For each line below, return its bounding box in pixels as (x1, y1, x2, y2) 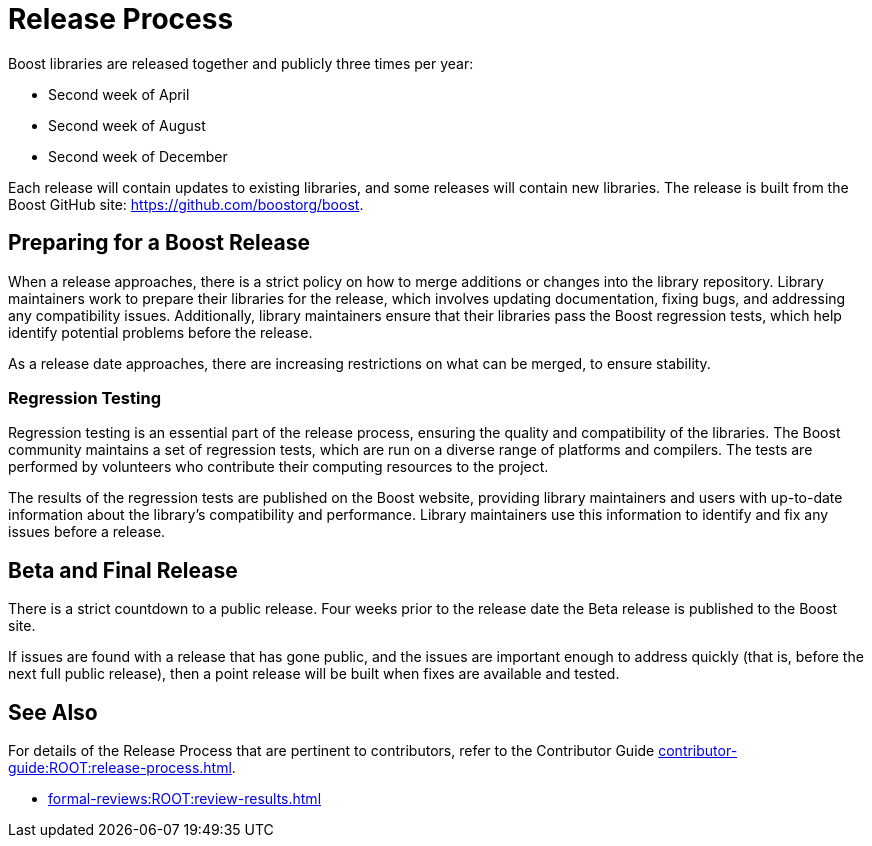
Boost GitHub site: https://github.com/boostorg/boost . (8, 195, 364, 213)
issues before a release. (8, 523, 166, 541)
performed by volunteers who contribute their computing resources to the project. (8, 458, 549, 476)
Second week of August (48, 116, 206, 134)
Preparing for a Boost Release (8, 230, 310, 256)
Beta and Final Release (8, 557, 238, 583)
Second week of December (48, 147, 228, 165)
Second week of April (48, 85, 190, 103)
